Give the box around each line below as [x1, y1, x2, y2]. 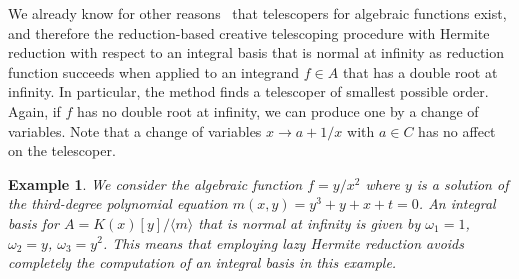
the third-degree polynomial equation [8, 193, 228, 214]
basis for [8, 212, 60, 233]
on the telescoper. [8, 140, 116, 161]
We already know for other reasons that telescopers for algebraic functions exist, [8, 3, 507, 23]
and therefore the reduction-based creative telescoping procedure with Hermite [8, 22, 490, 43]
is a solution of [416, 173, 509, 194]
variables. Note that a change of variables [8, 120, 262, 141]
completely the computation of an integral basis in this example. [8, 252, 397, 273]
